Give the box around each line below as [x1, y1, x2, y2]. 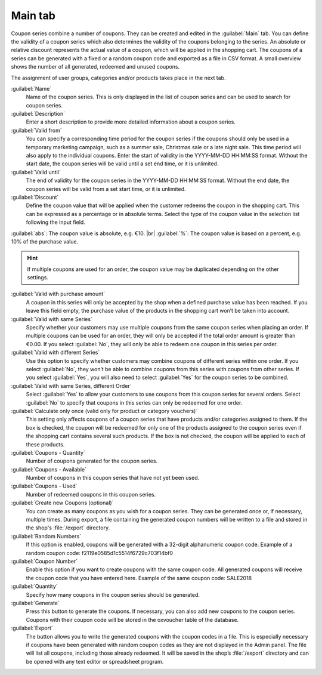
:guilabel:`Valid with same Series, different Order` [11, 382, 132, 389]
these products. [26, 440, 65, 448]
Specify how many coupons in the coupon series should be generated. [26, 591, 200, 598]
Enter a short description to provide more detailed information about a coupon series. [26, 118, 236, 125]
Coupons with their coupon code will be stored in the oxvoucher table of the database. [26, 616, 239, 623]
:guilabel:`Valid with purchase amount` [11, 290, 106, 298]
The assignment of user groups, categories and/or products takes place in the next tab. [11, 74, 226, 81]
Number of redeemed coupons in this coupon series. [26, 491, 156, 498]
